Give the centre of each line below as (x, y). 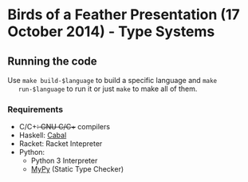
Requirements (35, 109)
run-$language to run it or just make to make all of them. (108, 89)
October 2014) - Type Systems (111, 32)
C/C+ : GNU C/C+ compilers (65, 127)
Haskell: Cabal (43, 135)
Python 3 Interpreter (64, 160)
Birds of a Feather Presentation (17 (124, 15)
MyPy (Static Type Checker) (77, 169)
